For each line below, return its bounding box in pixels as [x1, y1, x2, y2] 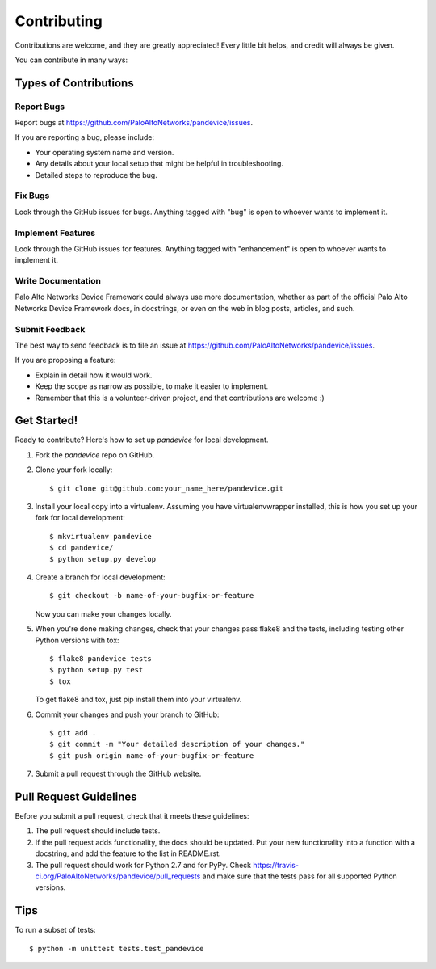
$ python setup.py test [49, 665, 144, 675]
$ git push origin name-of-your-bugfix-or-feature [49, 751, 254, 760]
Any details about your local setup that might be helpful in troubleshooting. [35, 158, 284, 169]
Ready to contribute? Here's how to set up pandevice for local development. [15, 435, 269, 444]
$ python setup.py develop [49, 554, 157, 563]
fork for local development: [35, 513, 125, 523]
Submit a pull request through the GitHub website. [35, 769, 202, 779]
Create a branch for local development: [35, 572, 166, 582]
